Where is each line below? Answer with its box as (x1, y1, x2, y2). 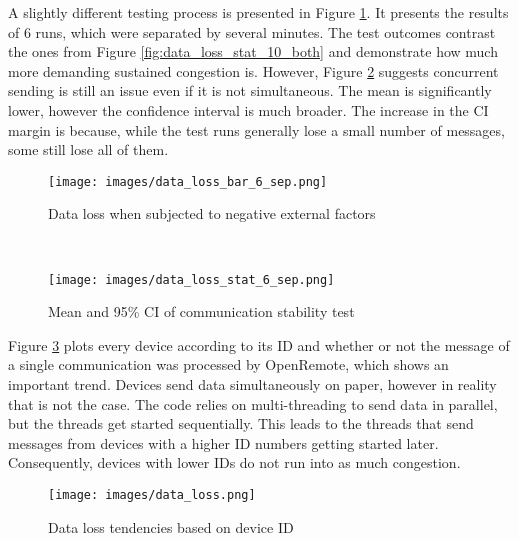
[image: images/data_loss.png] (48, 488, 256, 502)
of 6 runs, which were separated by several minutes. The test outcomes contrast (8, 21, 496, 42)
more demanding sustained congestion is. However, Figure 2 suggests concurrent (8, 60, 499, 81)
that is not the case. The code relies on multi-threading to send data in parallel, (8, 393, 498, 414)
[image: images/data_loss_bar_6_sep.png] (48, 174, 328, 189)
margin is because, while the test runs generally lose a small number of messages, (8, 119, 505, 140)
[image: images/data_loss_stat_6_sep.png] (48, 272, 335, 287)
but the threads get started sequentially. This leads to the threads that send (8, 413, 474, 434)
